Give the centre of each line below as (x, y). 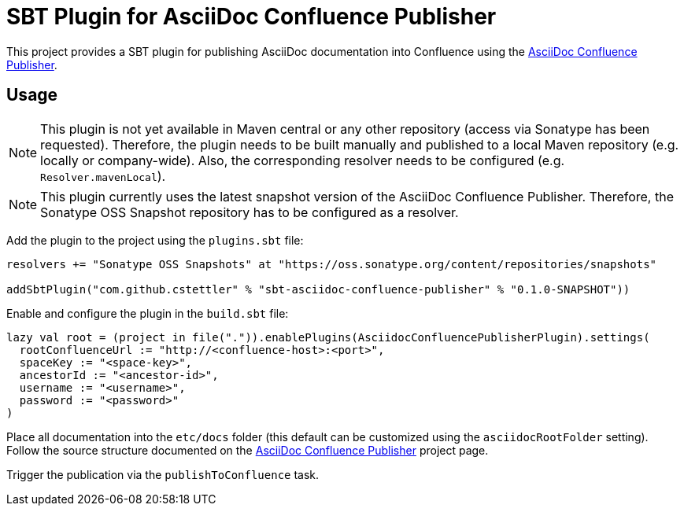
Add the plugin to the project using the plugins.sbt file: (155, 240)
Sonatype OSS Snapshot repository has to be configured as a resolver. (250, 212)
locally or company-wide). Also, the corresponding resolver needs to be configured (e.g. (303, 160)
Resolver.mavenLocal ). (103, 176)
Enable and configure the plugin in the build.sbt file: (148, 313)
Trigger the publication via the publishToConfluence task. (163, 474)
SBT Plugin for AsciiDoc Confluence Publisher (251, 17)
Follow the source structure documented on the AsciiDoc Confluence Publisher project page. (248, 450)
